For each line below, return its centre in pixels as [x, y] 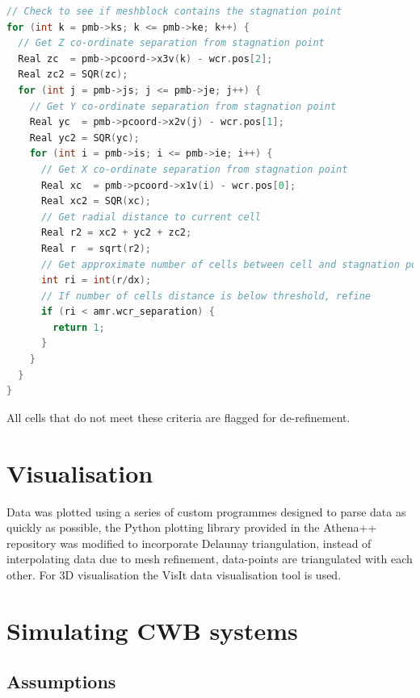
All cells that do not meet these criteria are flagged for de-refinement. [178, 417]
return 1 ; [79, 327]
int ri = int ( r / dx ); [96, 280]
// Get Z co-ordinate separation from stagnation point [171, 43]
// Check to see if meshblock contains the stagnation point [174, 11]
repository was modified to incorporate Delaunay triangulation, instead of [189, 543]
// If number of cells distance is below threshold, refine [206, 296]
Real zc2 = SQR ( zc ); [73, 75]
